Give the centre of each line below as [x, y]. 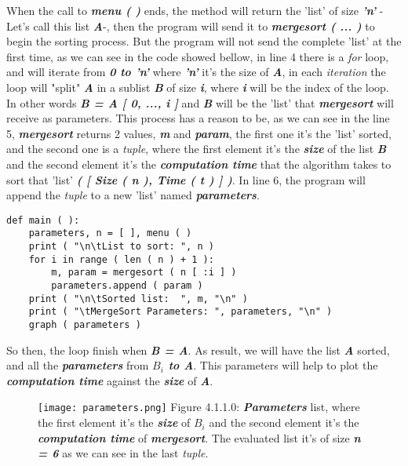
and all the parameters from [78, 365]
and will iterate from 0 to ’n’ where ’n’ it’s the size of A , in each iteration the [196, 72]
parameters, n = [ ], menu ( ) [110, 233]
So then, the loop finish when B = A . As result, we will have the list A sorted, [198, 349]
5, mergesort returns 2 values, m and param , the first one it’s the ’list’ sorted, [199, 133]
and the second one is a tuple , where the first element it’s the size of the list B [197, 149]
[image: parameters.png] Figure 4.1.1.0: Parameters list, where [199, 407]
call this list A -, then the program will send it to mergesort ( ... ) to [204, 25]
